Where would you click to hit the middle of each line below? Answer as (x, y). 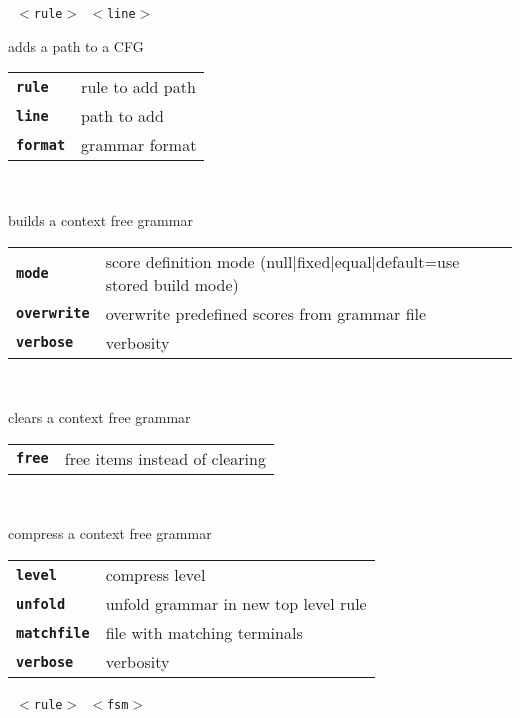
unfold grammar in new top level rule (236, 603)
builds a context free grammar (100, 219)
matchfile (53, 632)
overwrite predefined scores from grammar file (266, 313)
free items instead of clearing (165, 458)
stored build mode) (172, 284)
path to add (122, 116)
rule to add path (138, 87)
